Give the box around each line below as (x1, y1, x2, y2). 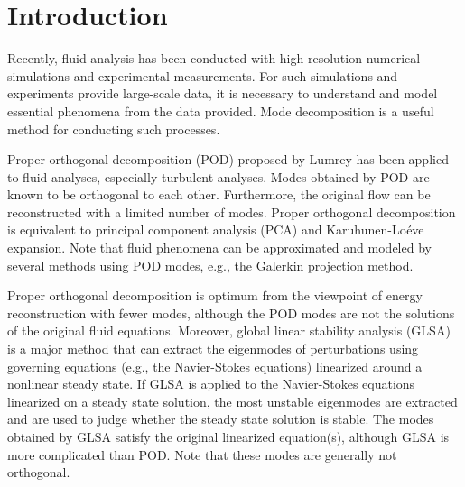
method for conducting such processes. (7, 119, 220, 138)
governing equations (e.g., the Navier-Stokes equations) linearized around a (7, 356, 423, 375)
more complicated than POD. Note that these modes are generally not (7, 445, 397, 464)
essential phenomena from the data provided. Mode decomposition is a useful (7, 101, 434, 120)
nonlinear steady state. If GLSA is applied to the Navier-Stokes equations (7, 374, 415, 393)
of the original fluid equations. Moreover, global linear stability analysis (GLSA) (7, 321, 451, 340)
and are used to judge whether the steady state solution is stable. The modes (7, 409, 434, 428)
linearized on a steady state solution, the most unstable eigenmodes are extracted (7, 391, 458, 410)
